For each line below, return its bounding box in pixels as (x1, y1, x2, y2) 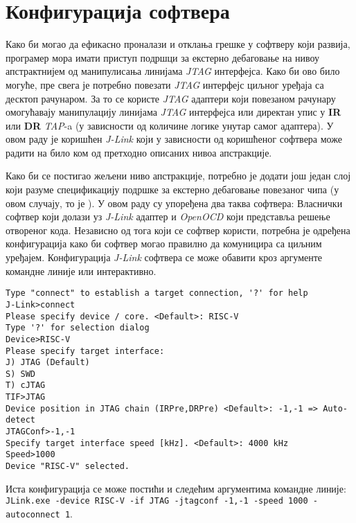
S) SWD (6, 369, 35, 379)
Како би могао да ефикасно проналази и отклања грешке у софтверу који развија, (6, 37, 350, 51)
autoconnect (6, 509, 60, 520)
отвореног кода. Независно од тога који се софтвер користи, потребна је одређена (6, 222, 350, 237)
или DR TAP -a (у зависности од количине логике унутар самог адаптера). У (6, 118, 334, 132)
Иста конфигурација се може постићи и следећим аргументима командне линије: (6, 481, 346, 495)
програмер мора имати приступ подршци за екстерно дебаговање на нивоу (6, 50, 320, 64)
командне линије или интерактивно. (6, 263, 157, 278)
